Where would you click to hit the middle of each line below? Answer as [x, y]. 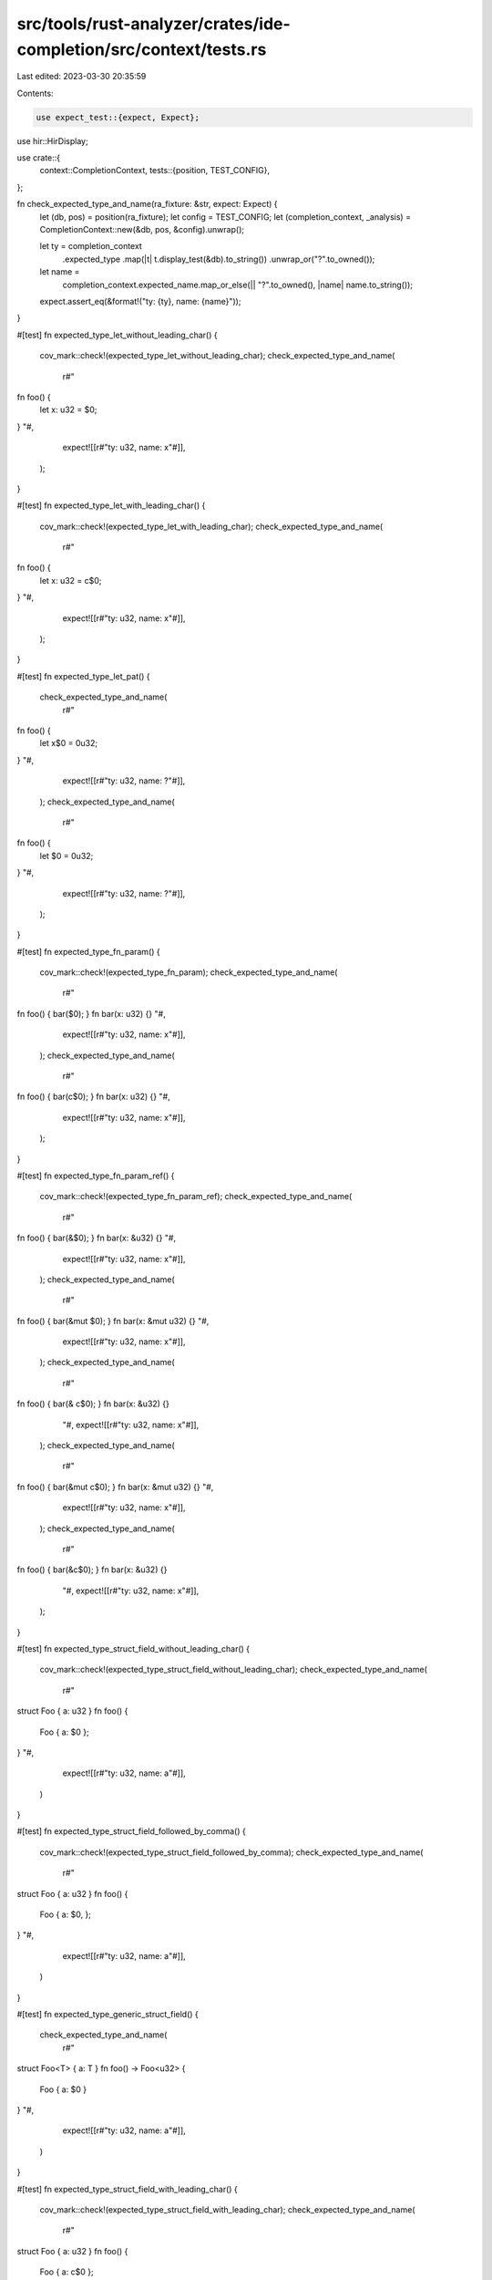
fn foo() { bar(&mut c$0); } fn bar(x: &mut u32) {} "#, [115, 1487]
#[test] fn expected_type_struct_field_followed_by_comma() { [131, 1831]
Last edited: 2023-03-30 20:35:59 [82, 77]
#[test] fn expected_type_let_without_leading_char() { [117, 335]
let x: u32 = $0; [68, 409]
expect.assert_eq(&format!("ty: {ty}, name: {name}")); [140, 301]
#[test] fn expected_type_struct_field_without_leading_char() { [133, 1648]
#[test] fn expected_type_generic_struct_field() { [108, 2014]
